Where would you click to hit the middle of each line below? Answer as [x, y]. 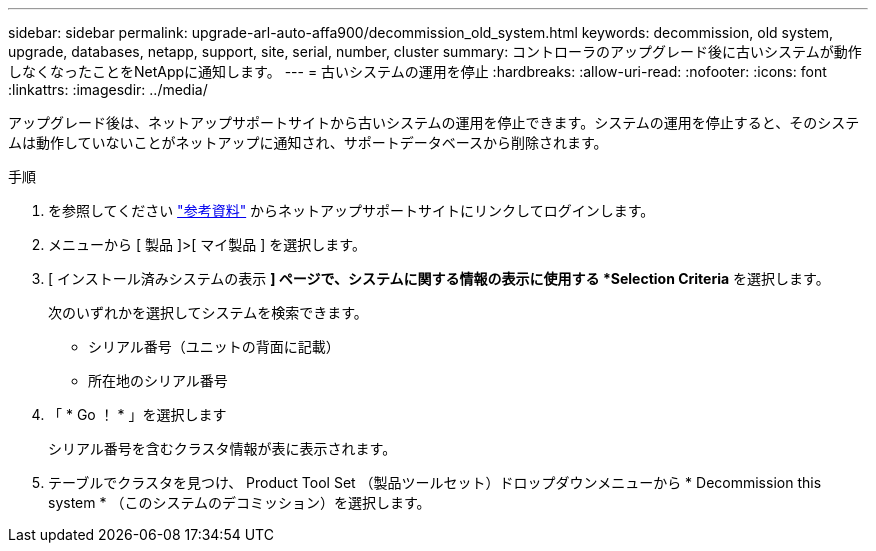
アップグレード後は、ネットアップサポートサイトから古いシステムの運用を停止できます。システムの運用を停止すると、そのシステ [434, 122]
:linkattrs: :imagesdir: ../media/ [108, 89]
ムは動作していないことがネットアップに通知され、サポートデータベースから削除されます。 [308, 142]
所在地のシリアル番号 [158, 380]
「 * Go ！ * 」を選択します [137, 414]
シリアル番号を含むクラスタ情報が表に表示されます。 [222, 448]
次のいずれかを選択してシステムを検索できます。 [208, 312]
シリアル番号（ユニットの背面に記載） [214, 346]
